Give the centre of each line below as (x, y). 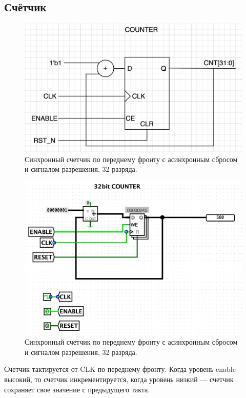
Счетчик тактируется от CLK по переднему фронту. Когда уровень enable (120, 369)
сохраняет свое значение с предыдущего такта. (77, 389)
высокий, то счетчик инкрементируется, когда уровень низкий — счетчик (119, 379)
